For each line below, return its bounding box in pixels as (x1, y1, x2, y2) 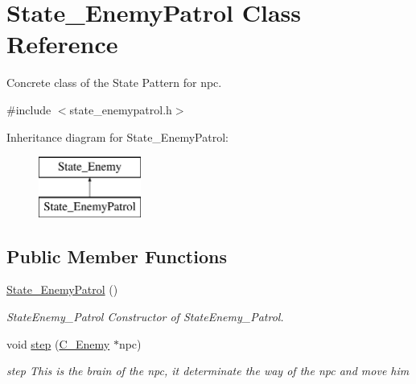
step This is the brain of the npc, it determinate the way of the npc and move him (6, 362, 410, 379)
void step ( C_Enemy (6, 335, 110, 352)
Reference (6, 27, 118, 60)
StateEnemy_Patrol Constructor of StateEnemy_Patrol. (6, 308, 284, 325)
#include (6, 101, 51, 118)
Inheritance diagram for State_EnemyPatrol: (6, 128, 229, 145)
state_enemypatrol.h (69, 101, 172, 118)
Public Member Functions (6, 243, 227, 268)
